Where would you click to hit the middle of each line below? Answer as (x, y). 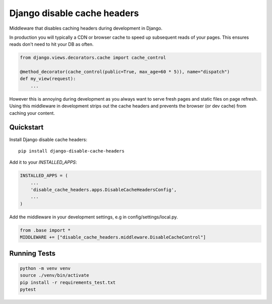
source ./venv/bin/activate (54, 275)
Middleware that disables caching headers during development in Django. (86, 28)
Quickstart (26, 128)
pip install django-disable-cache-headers (72, 151)
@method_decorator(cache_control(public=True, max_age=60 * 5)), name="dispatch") (125, 72)
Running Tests (32, 253)
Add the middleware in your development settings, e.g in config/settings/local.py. (94, 217)
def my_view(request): (48, 79)
